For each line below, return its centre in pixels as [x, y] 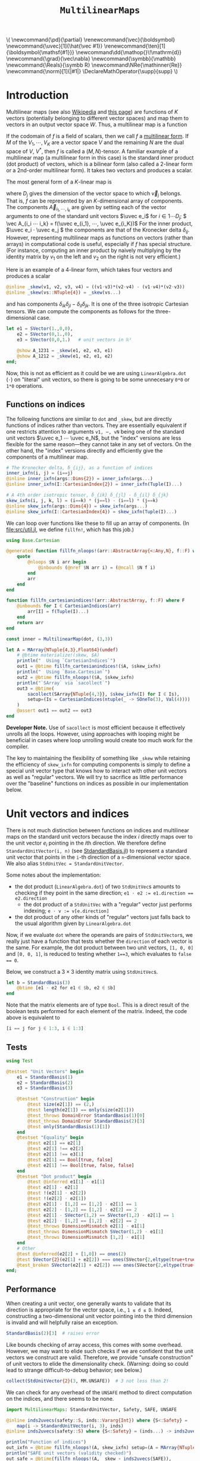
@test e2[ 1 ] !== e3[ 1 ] [56, 1154]
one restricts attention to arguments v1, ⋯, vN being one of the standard [95, 431]
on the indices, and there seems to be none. [60, 1398]
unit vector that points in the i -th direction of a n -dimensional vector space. [99, 857]
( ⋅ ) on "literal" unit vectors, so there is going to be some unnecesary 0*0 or [98, 379]
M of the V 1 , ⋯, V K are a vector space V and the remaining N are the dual [95, 143]
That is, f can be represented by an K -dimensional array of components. [95, 201]
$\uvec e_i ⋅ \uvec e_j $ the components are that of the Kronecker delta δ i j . [98, 231]
